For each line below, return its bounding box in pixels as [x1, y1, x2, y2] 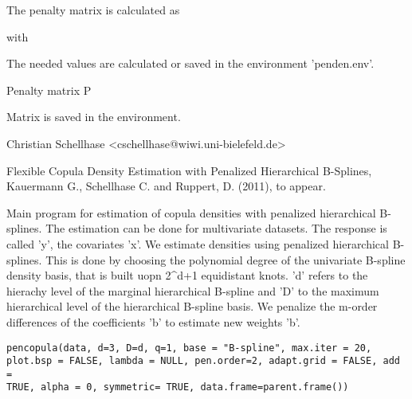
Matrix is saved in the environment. [6, 108, 181, 125]
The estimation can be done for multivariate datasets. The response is [45, 220, 387, 237]
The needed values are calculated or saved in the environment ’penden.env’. [6, 55, 375, 72]
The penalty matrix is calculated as [6, 2, 180, 18]
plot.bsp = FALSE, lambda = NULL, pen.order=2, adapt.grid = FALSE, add [6, 355, 400, 367]
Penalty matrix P [6, 81, 92, 98]
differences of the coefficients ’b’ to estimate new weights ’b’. [6, 313, 300, 330]
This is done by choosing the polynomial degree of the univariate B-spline [45, 251, 406, 268]
